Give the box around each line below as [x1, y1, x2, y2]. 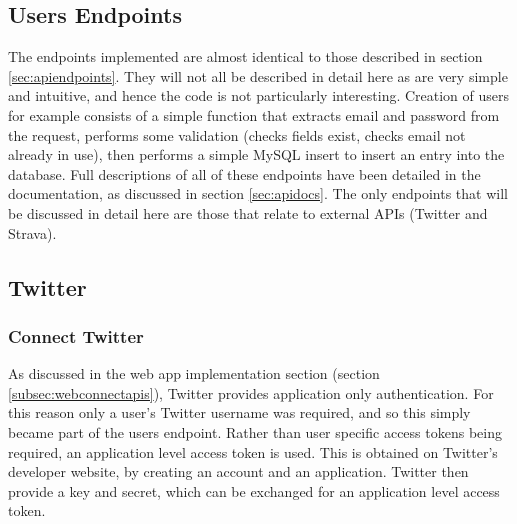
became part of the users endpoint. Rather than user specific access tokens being [8, 421, 502, 442]
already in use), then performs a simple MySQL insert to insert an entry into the [8, 144, 505, 165]
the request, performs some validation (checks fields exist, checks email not [8, 124, 466, 145]
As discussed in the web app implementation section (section [8, 363, 380, 384]
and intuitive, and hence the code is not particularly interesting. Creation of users [8, 85, 510, 106]
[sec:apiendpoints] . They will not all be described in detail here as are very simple [8, 65, 508, 86]
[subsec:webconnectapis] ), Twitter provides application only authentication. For [8, 382, 494, 403]
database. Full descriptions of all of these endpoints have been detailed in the [8, 163, 481, 184]
